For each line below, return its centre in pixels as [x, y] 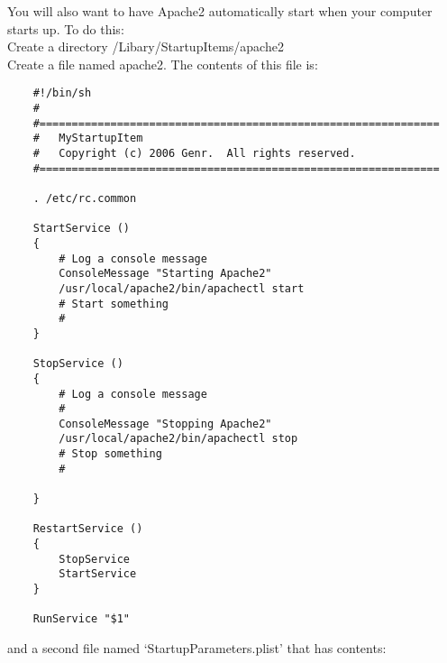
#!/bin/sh [62, 93]
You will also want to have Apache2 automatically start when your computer [220, 11]
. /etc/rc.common [85, 198]
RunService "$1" [82, 619]
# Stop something [110, 454]
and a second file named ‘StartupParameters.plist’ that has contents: [197, 648]
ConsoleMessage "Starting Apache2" [165, 274]
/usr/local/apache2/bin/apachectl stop [178, 439]
